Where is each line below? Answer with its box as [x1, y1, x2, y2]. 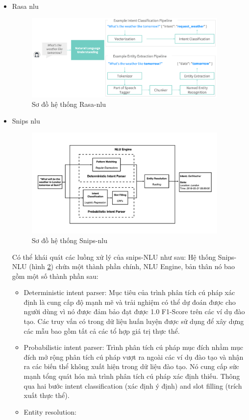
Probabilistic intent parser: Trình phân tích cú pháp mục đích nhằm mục [24, 342, 243, 352]
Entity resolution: [24, 406, 76, 417]
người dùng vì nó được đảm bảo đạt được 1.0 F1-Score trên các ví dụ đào [24, 306, 245, 317]
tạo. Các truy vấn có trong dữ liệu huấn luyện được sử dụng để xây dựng [24, 316, 244, 326]
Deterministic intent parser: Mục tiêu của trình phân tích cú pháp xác [24, 287, 235, 297]
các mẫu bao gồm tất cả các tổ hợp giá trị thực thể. [24, 325, 180, 336]
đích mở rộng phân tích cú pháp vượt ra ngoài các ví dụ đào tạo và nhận [24, 351, 244, 362]
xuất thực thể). [24, 390, 70, 400]
